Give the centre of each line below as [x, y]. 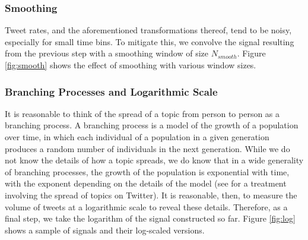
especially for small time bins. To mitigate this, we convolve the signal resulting [150, 41]
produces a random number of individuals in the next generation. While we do [147, 148]
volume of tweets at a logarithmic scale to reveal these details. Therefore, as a [146, 206]
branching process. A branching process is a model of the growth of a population [152, 125]
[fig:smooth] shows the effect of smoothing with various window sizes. [131, 65]
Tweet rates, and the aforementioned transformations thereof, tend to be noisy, [148, 30]
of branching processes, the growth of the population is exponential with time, [147, 171]
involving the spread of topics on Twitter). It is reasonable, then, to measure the [151, 195]
